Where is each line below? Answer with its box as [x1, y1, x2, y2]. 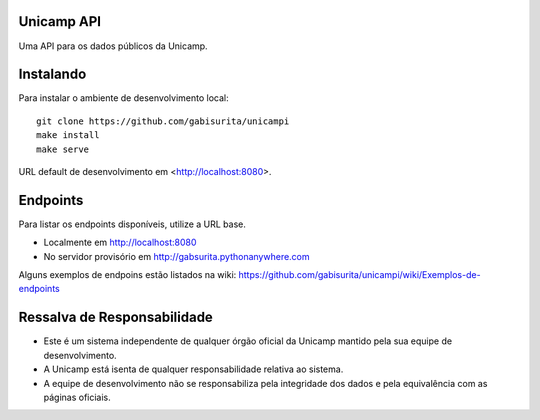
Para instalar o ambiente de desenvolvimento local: [18, 92, 229, 104]
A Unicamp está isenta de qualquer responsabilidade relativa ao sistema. [43, 363, 344, 375]
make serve [36, 143, 90, 155]
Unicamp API [18, 13, 102, 30]
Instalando [18, 66, 87, 83]
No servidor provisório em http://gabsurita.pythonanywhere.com [43, 250, 310, 262]
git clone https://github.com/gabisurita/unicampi [36, 115, 290, 127]
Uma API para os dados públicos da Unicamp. [18, 40, 209, 52]
